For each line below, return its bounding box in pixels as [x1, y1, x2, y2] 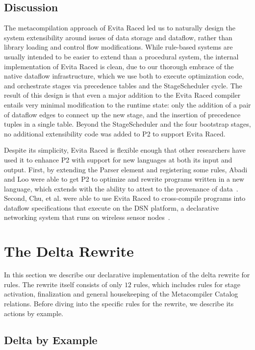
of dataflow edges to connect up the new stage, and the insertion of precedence [4, 109, 241, 119]
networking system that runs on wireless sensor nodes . [4, 212, 170, 222]
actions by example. [4, 308, 64, 318]
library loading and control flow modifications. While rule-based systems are [4, 42, 233, 52]
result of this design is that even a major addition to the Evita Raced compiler [4, 90, 241, 100]
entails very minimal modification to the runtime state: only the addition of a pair [4, 99, 251, 109]
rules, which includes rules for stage [133, 279, 240, 289]
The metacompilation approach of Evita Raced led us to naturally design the [4, 23, 235, 33]
